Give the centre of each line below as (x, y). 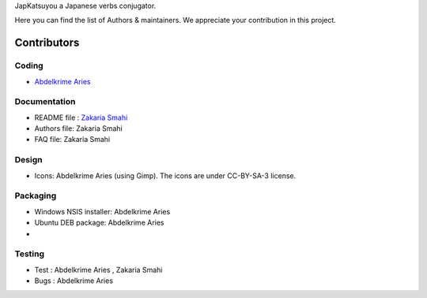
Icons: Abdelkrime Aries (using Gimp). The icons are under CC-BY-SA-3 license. (165, 175)
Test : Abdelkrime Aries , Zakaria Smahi (98, 270)
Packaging (36, 196)
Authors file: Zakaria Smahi (78, 129)
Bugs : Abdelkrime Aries (74, 281)
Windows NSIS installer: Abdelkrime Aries (102, 211)
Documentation (45, 102)
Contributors (47, 43)
